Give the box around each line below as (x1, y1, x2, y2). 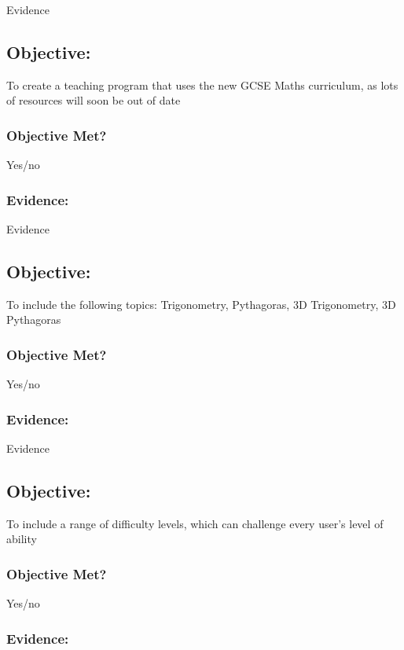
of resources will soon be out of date (6, 92, 181, 108)
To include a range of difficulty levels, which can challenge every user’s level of (6, 515, 384, 531)
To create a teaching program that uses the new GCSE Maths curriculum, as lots (6, 76, 398, 93)
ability (6, 531, 37, 547)
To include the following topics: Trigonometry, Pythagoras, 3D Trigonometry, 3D (6, 296, 396, 312)
